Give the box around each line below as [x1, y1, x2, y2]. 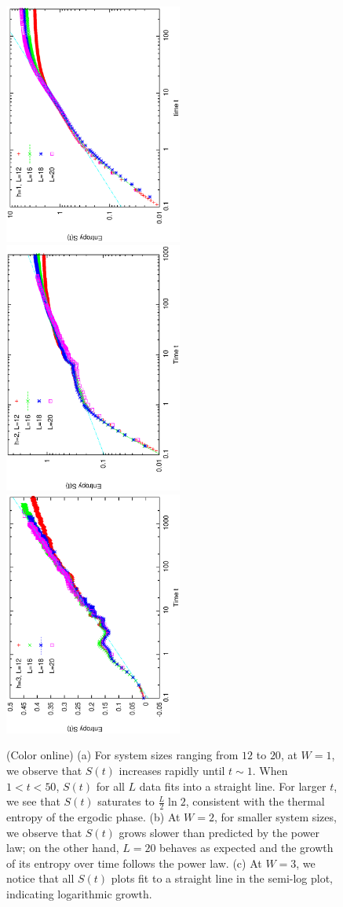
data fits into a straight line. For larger [139, 777, 327, 794]
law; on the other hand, [6, 839, 119, 856]
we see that [6, 793, 60, 810]
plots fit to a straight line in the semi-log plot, [111, 870, 333, 887]
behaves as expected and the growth [159, 839, 334, 856]
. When [252, 762, 288, 778]
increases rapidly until [119, 762, 225, 778]
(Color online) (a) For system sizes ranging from [6, 747, 239, 763]
